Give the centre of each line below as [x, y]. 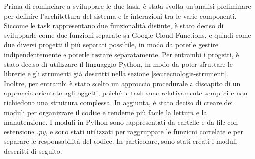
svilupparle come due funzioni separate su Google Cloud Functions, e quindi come [127, 35]
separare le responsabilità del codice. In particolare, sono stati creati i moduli [121, 141]
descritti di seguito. [33, 150]
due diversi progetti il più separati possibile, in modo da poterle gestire [111, 45]
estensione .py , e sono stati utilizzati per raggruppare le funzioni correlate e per [124, 131]
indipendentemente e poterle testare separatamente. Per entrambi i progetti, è [122, 54]
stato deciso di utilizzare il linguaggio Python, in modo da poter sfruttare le [118, 64]
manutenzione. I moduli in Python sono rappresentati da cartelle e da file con [121, 122]
